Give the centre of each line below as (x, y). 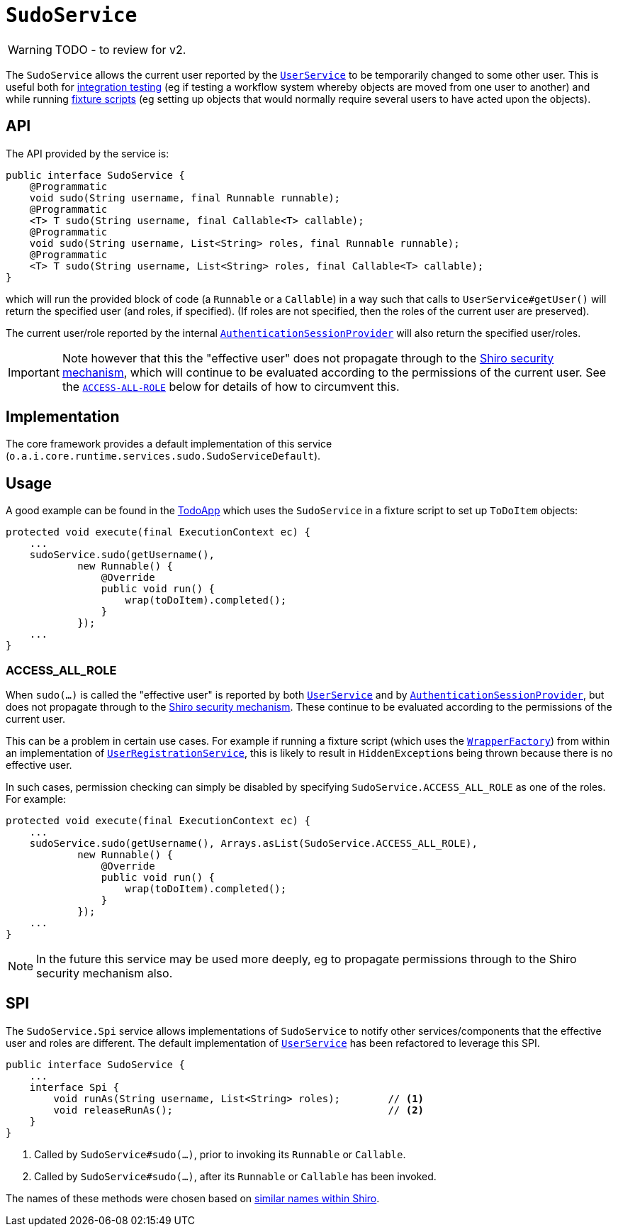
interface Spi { (74, 1087)
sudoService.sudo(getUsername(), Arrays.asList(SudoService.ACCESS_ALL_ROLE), (253, 844)
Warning (30, 49)
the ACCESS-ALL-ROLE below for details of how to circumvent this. (231, 386)
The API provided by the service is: (88, 153)
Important (34, 372)
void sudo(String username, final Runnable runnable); (185, 198)
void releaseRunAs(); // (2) (239, 1110)
